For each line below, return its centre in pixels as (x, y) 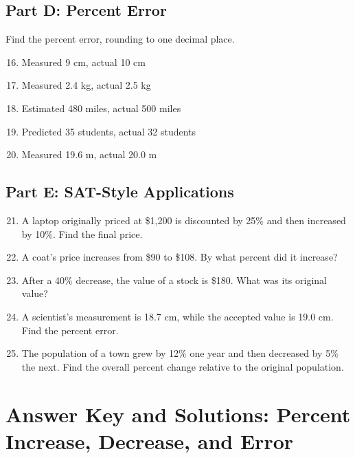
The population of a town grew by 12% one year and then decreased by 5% (180, 353)
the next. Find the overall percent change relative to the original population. (183, 366)
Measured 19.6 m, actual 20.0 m (89, 154)
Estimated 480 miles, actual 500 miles (101, 108)
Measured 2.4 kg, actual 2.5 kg (86, 85)
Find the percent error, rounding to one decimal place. (120, 39)
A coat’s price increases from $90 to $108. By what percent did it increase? (180, 257)
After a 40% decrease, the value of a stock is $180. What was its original (174, 280)
